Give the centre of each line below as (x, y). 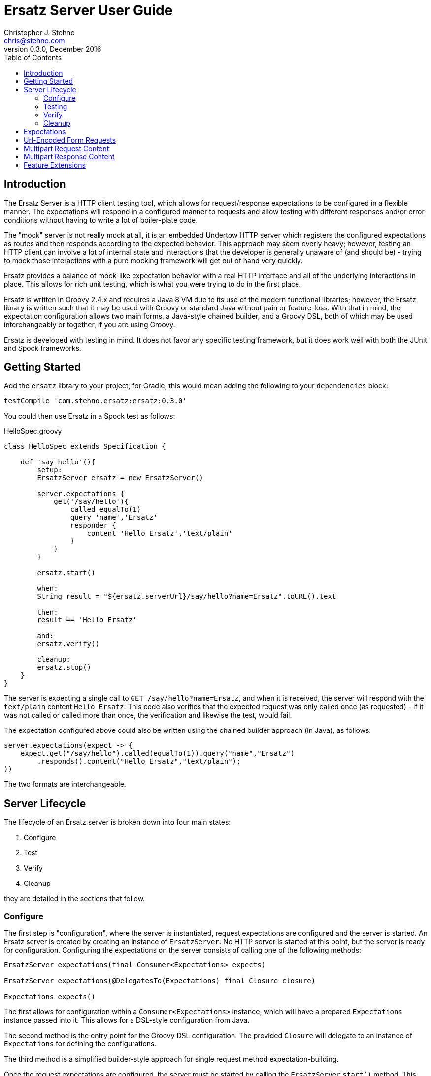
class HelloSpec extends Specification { (85, 446)
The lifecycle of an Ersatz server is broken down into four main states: (117, 822)
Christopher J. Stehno (39, 32)
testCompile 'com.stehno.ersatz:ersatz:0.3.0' (95, 401)
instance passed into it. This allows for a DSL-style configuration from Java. (127, 1020)
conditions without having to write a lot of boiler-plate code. (101, 220)
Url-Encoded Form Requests (70, 140)
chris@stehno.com (34, 40)
